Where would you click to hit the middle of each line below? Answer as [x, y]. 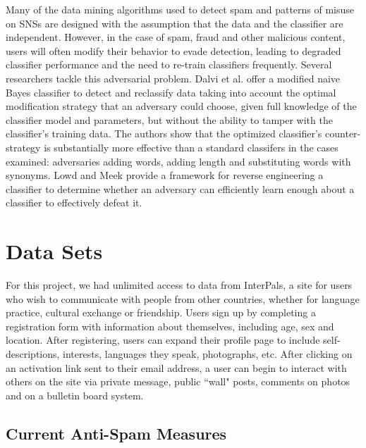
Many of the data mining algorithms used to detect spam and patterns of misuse [180, 9]
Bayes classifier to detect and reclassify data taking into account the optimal [171, 92]
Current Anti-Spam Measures [116, 433]
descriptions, [33, 354]
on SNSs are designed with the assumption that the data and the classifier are [175, 23]
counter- [343, 133]
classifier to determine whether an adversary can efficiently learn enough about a [180, 188]
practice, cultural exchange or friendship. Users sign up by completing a [161, 312]
